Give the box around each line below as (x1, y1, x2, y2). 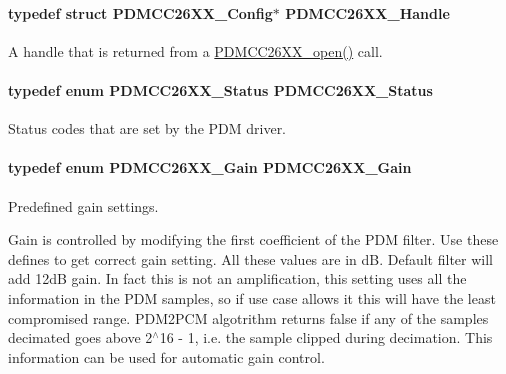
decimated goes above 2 (8, 327, 153, 348)
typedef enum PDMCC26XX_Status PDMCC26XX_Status (8, 79, 433, 100)
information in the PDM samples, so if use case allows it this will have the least (8, 287, 496, 308)
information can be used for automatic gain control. (8, 346, 325, 367)
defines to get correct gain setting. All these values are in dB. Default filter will (8, 248, 493, 269)
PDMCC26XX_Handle (285, 2, 450, 23)
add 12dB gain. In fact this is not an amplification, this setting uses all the (8, 268, 467, 289)
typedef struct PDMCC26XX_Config (8, 2, 273, 23)
